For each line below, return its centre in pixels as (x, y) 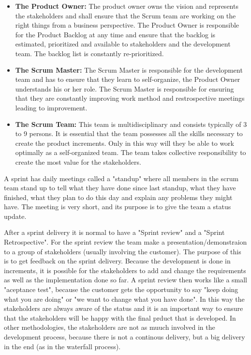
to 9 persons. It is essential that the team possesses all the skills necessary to (129, 133)
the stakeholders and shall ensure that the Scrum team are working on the (125, 15)
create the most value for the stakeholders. (78, 162)
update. (15, 216)
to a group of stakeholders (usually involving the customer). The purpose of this (123, 251)
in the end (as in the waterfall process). (62, 346)
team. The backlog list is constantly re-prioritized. (89, 53)
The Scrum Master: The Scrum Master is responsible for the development (129, 69)
